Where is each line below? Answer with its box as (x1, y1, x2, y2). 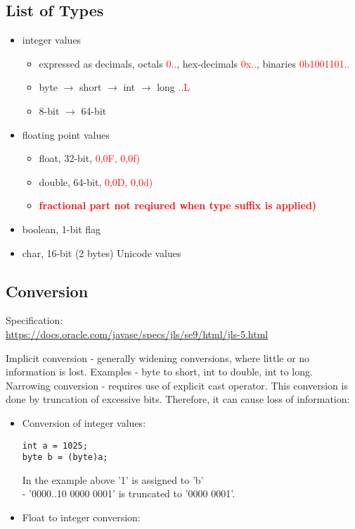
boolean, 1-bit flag (22, 221, 101, 236)
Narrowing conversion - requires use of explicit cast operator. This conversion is (6, 378, 348, 392)
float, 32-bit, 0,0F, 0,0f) (39, 151, 141, 166)
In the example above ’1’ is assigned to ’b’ (22, 472, 204, 487)
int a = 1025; (22, 440, 88, 451)
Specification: (6, 313, 63, 328)
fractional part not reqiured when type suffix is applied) (39, 198, 317, 213)
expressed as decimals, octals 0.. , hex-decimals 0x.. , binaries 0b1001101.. (39, 56, 350, 70)
